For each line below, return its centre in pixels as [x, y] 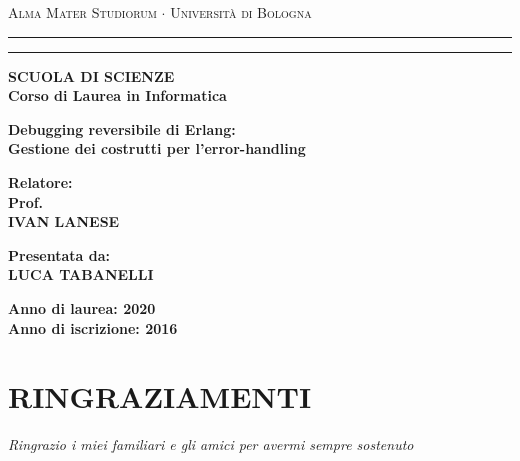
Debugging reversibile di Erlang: [122, 128]
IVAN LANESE [64, 221]
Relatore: [40, 181]
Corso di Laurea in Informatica [117, 95]
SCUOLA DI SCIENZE [91, 75]
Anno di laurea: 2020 [82, 307]
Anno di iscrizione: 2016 [93, 327]
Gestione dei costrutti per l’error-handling [157, 148]
